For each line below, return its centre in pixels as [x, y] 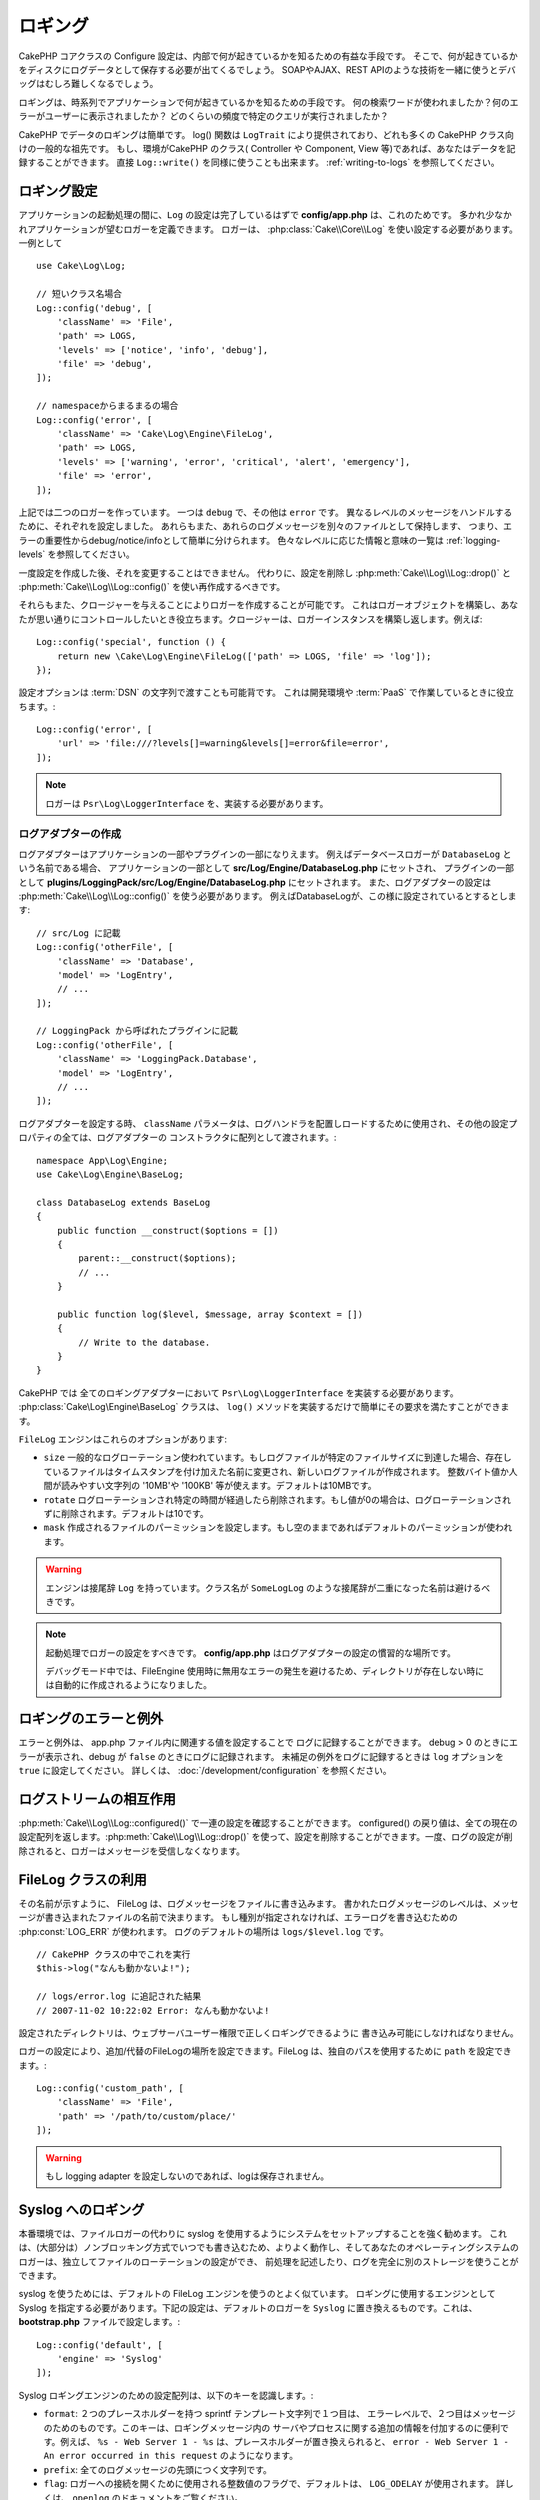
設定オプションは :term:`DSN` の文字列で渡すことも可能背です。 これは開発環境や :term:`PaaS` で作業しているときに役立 [266, 692]
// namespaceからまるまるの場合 [107, 406]
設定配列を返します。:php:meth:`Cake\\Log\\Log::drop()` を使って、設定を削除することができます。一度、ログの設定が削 [265, 1837]
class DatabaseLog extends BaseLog [123, 1202]
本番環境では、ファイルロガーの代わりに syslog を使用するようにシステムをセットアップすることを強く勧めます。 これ [263, 2233]
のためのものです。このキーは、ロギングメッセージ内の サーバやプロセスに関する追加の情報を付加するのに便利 [272, 2427]
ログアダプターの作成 [70, 834]
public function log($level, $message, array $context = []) [210, 1314]
